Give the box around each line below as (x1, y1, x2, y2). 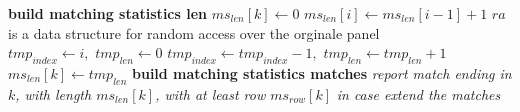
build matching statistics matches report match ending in (131, 62, 512, 83)
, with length (15, 83, 92, 104)
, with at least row (155, 83, 266, 104)
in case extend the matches (336, 83, 501, 104)
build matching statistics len (8, 3, 208, 23)
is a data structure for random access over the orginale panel (8, 22, 380, 43)
